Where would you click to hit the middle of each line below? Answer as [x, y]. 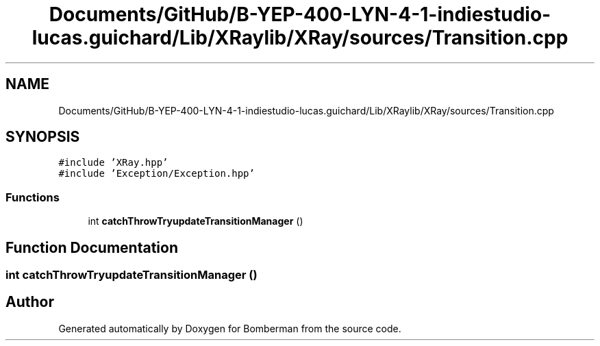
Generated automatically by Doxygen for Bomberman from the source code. [230, 328]
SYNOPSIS [43, 137]
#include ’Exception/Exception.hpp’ [157, 174]
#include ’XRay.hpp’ [113, 163]
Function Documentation [92, 247]
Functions [33, 197]
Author [30, 302]
